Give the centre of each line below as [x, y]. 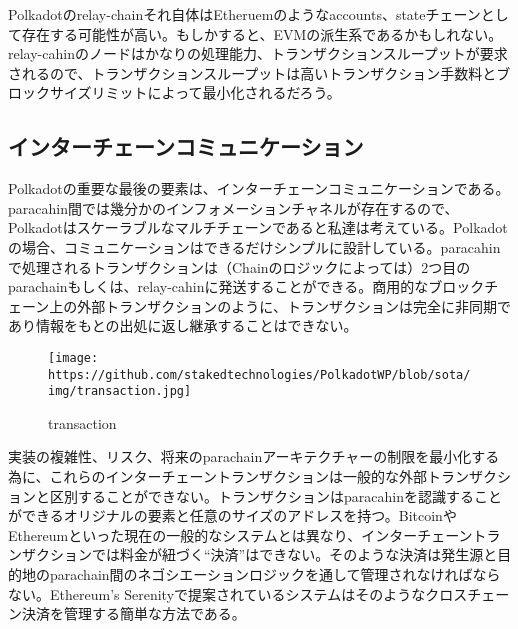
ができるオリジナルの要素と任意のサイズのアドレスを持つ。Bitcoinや [232, 515]
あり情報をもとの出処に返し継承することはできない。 [183, 325]
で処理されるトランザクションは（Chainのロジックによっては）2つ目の [239, 266]
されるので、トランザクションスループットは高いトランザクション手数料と [252, 72]
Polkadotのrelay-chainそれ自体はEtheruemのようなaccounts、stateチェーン [244, 14]
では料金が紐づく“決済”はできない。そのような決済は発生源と [294, 554]
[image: [73, 357]
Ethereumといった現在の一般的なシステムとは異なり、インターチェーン [240, 534]
